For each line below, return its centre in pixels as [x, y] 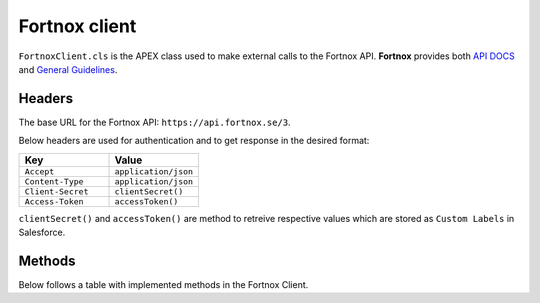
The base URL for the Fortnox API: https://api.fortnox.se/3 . [154, 122]
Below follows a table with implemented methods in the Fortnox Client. [163, 284]
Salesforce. [42, 232]
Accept [39, 171]
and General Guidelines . [68, 69]
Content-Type [54, 181]
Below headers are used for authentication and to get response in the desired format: [194, 141]
